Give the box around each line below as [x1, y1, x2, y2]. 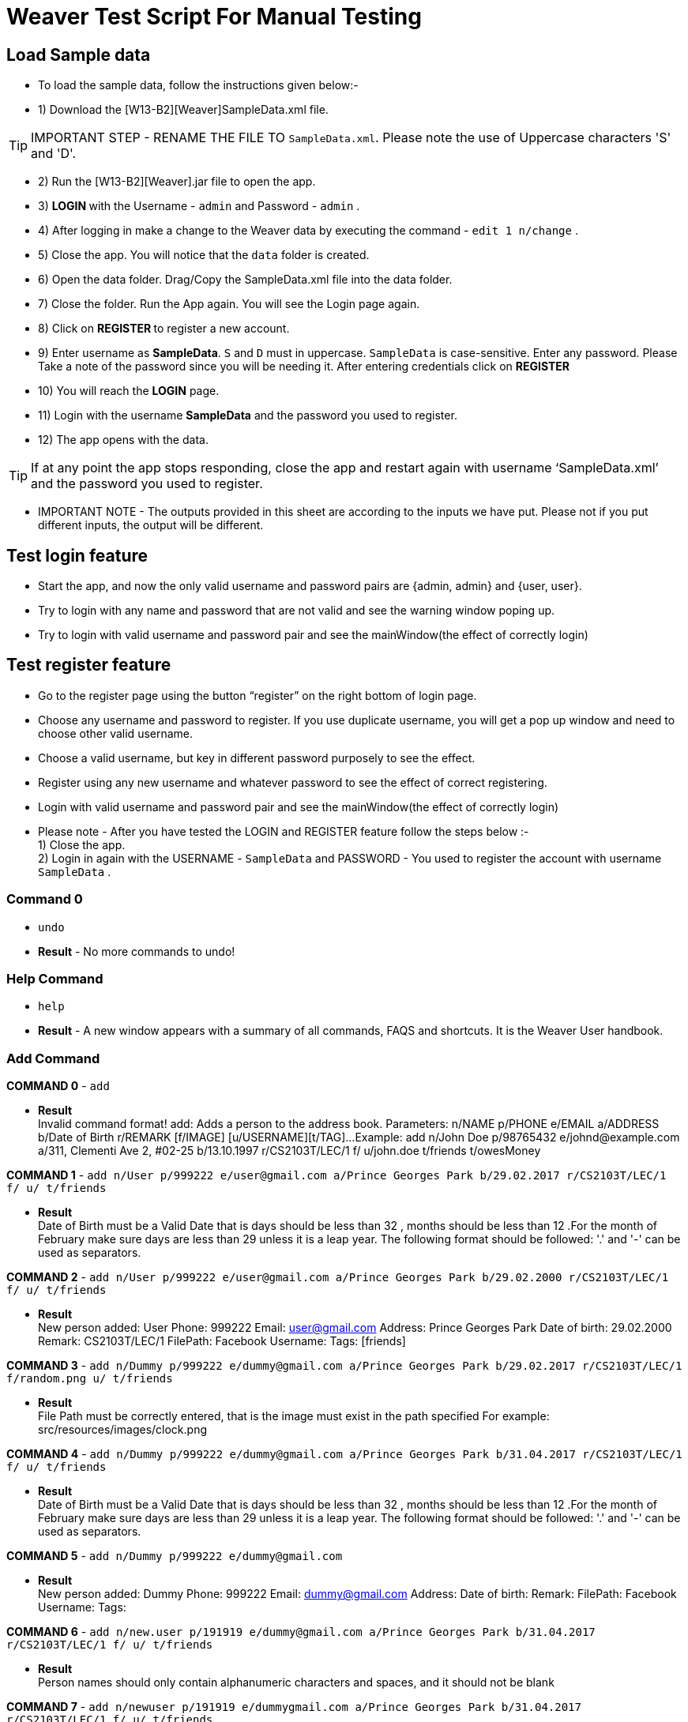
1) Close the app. [38, 837, 126, 852]
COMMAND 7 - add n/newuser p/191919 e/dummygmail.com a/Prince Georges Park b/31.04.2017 [6, 1700, 581, 1714]
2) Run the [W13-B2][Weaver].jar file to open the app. [38, 175, 316, 189]
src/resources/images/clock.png [38, 1423, 207, 1437]
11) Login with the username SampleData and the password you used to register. [38, 408, 457, 423]
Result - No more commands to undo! [38, 944, 235, 958]
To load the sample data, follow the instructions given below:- [38, 78, 359, 92]
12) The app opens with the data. [38, 433, 209, 447]
